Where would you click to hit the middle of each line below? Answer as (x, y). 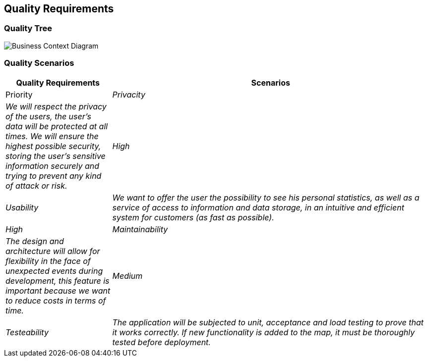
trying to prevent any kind (54, 176)
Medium (127, 276)
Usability (22, 207)
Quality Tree (28, 28)
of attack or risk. (36, 185)
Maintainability (140, 229)
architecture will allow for (53, 251)
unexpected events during (54, 271)
